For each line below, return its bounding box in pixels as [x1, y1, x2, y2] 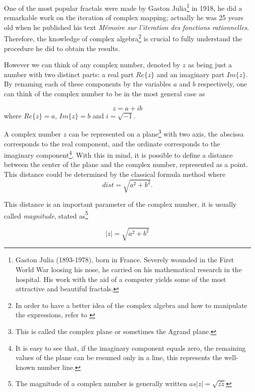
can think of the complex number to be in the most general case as [4, 88, 205, 99]
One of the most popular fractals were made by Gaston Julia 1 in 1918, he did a [4, 1, 242, 13]
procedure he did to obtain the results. [4, 43, 120, 53]
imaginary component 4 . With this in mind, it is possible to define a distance [4, 148, 233, 160]
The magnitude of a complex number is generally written [15, 378, 187, 389]
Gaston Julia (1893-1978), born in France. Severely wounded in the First [15, 254, 234, 265]
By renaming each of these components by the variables [4, 79, 171, 89]
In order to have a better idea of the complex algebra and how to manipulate [15, 300, 248, 310]
